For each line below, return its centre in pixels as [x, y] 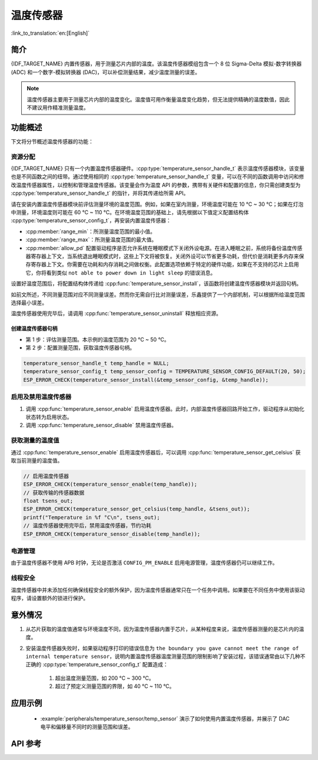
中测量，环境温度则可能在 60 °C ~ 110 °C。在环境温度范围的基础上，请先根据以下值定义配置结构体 [130, 212]
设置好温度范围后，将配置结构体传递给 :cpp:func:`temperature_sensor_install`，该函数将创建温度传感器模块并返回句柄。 [156, 284]
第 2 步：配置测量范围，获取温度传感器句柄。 [80, 348]
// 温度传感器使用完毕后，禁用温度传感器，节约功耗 [87, 526]
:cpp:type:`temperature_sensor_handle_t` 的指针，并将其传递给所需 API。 [100, 193]
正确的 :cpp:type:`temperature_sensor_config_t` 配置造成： [97, 664]
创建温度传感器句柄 [34, 329]
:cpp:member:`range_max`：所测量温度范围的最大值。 [91, 240]
